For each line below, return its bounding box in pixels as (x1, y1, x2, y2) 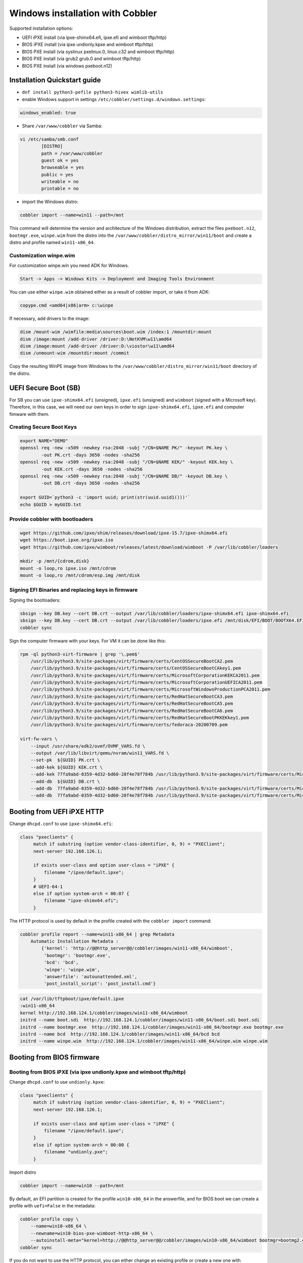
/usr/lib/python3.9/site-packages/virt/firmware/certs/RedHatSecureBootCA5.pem (30, 701, 233, 707)
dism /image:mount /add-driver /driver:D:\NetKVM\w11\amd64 (20, 336, 172, 342)
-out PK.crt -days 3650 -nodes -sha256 (41, 452, 140, 458)
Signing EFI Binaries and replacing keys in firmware (9, 587, 138, 594)
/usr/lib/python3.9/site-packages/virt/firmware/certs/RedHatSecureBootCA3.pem (30, 694, 233, 699)
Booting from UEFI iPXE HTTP (9, 807, 104, 816)
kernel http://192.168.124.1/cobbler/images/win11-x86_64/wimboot (20, 1010, 188, 1015)
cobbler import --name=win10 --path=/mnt (20, 1183, 124, 1188)
